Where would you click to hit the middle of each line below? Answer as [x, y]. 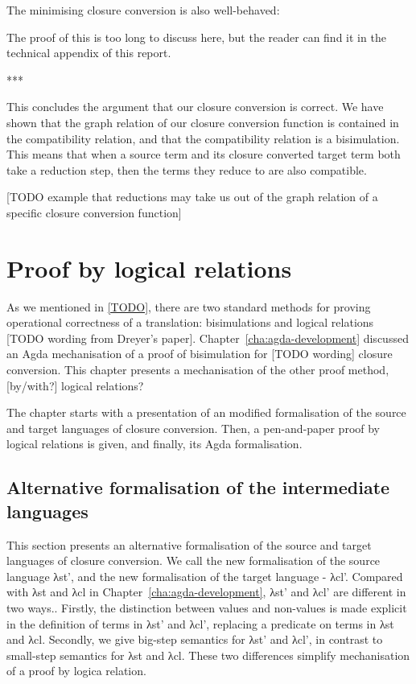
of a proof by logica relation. [76, 671]
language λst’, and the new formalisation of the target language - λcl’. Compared [205, 576]
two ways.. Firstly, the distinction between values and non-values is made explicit [207, 607]
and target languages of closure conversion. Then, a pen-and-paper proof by [194, 428]
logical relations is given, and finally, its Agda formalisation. [154, 444]
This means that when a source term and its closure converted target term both [204, 154]
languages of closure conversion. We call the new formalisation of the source [194, 560]
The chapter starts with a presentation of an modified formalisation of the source [206, 412]
